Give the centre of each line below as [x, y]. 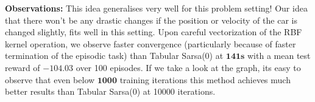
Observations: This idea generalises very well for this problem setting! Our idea [156, 8]
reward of [23, 67]
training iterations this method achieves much [205, 79]
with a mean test [279, 56]
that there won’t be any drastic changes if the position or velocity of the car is [151, 20]
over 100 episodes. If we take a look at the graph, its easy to [188, 67]
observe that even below [50, 79]
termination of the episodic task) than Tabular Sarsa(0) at [114, 56]
